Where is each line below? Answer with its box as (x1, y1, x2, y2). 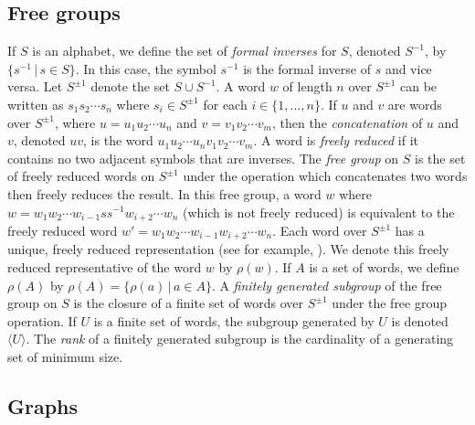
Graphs (7, 392, 79, 420)
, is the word (83, 131, 153, 150)
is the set (414, 148, 466, 167)
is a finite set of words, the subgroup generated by (93, 311, 375, 330)
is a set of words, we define (309, 258, 459, 277)
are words (387, 94, 442, 113)
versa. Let (7, 77, 63, 96)
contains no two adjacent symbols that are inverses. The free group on (7, 148, 399, 167)
